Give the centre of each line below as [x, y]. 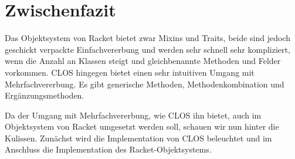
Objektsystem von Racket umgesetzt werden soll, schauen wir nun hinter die [142, 126]
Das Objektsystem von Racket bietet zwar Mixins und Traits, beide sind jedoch [148, 38]
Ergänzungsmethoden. [45, 95]
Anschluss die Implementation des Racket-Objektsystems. [108, 149]
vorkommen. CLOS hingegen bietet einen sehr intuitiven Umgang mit [130, 72]
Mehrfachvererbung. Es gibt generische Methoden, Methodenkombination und [145, 84]
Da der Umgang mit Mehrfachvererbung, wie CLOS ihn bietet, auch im [133, 115]
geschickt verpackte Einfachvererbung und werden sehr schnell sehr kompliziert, [147, 49]
